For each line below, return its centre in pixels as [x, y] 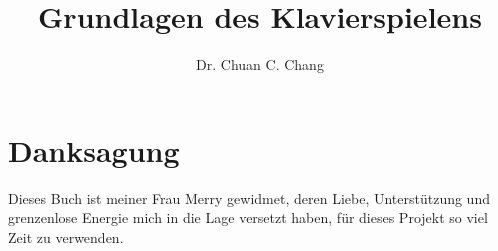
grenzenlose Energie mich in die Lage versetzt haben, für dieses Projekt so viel [248, 217]
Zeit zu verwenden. [66, 236]
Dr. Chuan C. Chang [260, 64]
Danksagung [94, 149]
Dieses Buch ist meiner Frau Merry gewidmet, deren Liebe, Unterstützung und [249, 197]
